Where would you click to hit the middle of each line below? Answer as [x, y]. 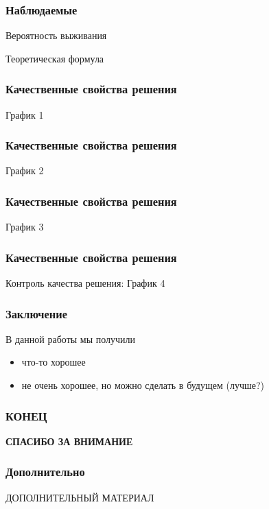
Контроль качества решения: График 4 [85, 283]
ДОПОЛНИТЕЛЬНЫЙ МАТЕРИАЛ [80, 497]
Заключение [36, 313]
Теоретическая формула [55, 58]
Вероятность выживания [56, 35]
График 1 [25, 114]
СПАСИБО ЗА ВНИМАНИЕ [69, 441]
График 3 [25, 227]
